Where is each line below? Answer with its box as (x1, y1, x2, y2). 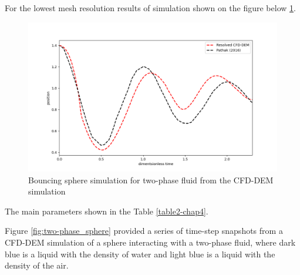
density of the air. (5, 259, 69, 271)
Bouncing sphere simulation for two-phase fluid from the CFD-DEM (28, 173, 274, 186)
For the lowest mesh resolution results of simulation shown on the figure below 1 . (5, 2, 296, 14)
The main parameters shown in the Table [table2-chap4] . (5, 204, 208, 217)
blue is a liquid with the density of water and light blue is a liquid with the (5, 247, 275, 260)
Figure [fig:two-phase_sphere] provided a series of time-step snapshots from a (5, 224, 283, 237)
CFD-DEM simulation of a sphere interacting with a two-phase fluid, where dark (5, 236, 296, 248)
